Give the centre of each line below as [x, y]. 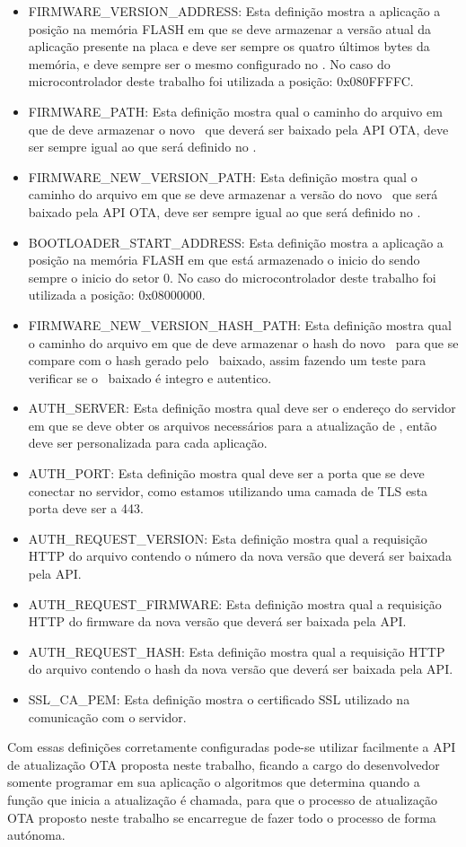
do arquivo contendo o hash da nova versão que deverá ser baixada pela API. [241, 669]
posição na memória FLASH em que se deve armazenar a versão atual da [230, 28]
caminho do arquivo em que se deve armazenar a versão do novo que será [233, 194]
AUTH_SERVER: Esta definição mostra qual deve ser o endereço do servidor [242, 408]
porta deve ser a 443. [86, 508]
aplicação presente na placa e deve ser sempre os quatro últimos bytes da [229, 46]
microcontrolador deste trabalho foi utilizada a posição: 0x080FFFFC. [221, 81]
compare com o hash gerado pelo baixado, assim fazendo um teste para [227, 360]
